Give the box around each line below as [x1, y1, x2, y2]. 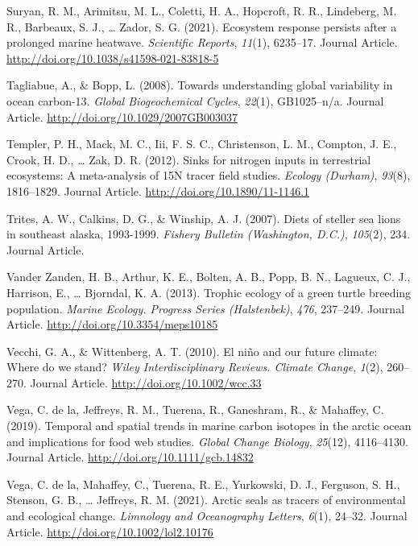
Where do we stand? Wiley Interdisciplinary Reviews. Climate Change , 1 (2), [6, 358, 383, 375]
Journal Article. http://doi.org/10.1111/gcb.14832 [6, 449, 254, 465]
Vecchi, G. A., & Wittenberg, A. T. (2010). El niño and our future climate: [6, 342, 378, 359]
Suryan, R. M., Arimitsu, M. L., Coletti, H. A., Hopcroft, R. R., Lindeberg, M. [6, 2, 397, 19]
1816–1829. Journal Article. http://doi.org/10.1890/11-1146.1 [6, 182, 310, 199]
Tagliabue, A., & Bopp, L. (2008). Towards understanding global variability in [6, 77, 393, 93]
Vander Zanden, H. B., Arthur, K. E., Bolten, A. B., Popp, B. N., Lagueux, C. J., [6, 268, 411, 285]
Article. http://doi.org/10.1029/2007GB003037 [6, 108, 238, 125]
